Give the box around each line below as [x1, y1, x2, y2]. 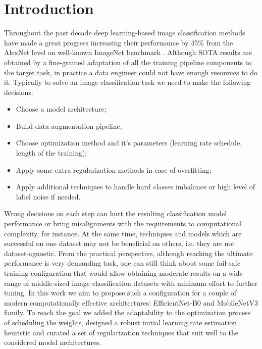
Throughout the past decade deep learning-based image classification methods [4, 27, 245, 38]
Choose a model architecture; [16, 104, 107, 114]
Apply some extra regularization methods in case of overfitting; [16, 164, 212, 175]
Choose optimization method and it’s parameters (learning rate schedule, [16, 137, 242, 148]
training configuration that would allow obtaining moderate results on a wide [4, 268, 243, 278]
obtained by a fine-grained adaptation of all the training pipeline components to [4, 57, 252, 67]
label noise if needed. [16, 191, 81, 202]
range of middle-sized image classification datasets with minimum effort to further [4, 277, 258, 288]
